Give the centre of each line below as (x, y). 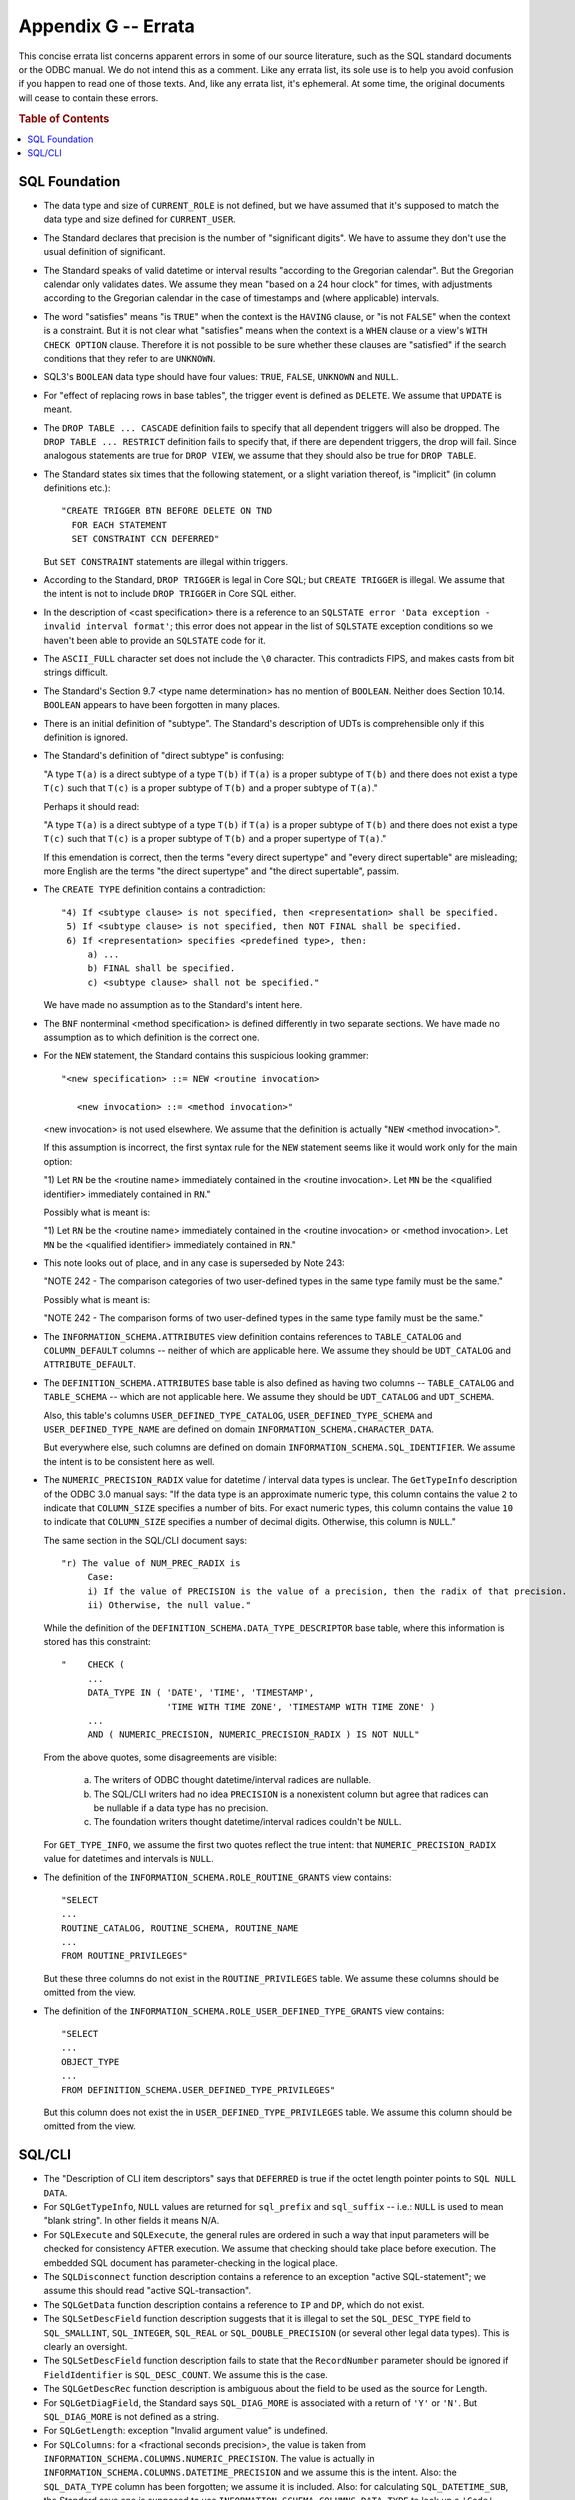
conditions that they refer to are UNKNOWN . (129, 358)
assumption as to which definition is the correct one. (151, 1037)
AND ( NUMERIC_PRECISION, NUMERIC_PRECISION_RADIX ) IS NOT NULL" (253, 1734)
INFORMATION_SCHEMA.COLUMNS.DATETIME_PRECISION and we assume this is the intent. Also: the (250, 2472)
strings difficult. (76, 672)
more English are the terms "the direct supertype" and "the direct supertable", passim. (221, 871)
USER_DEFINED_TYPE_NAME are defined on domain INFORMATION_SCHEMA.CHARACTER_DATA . (239, 1429)
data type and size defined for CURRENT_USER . (140, 219)
